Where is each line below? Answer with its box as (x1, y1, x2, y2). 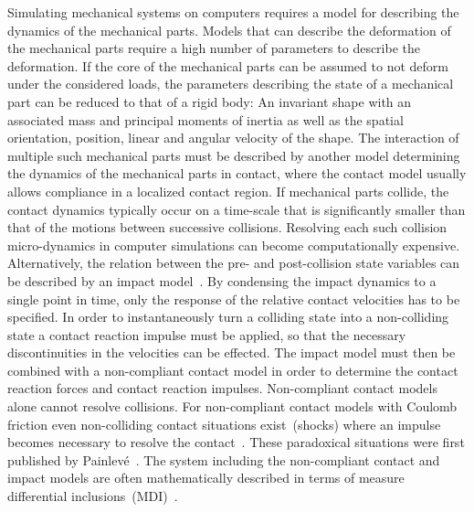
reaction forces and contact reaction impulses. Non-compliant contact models (7, 379, 437, 398)
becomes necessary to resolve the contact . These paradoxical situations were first (7, 432, 465, 452)
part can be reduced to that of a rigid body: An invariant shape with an (7, 91, 412, 111)
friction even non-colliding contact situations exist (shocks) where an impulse (7, 414, 441, 433)
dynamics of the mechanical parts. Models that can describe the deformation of (7, 20, 451, 39)
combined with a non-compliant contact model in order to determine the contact (7, 360, 458, 379)
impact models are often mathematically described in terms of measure (7, 468, 405, 487)
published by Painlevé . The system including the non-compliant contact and (7, 450, 440, 469)
